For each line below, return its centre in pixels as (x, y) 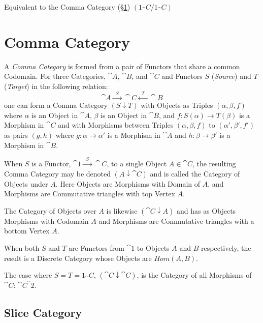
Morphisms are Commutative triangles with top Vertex (90, 194)
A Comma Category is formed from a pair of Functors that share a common (122, 66)
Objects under (26, 183)
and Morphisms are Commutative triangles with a (176, 221)
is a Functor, (51, 164)
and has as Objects (206, 210)
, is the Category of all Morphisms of (194, 275)
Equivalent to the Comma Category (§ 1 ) (67, 7)
